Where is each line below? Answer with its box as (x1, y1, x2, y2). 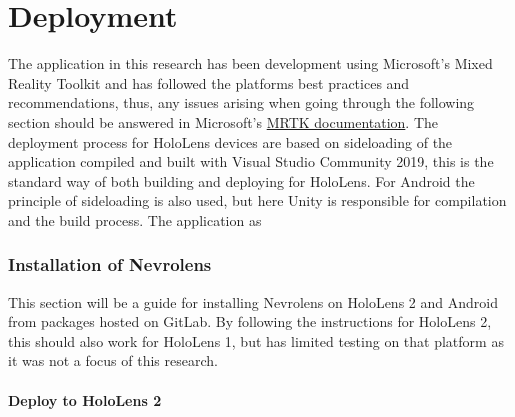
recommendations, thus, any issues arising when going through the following (8, 92, 475, 113)
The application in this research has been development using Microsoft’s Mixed (8, 53, 493, 74)
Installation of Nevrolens (8, 252, 212, 277)
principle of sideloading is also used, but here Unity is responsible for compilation (8, 190, 507, 211)
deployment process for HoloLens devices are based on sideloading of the (8, 131, 453, 152)
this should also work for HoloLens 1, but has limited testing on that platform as (8, 330, 504, 351)
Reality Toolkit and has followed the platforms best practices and (8, 72, 410, 93)
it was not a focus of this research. (8, 350, 218, 371)
